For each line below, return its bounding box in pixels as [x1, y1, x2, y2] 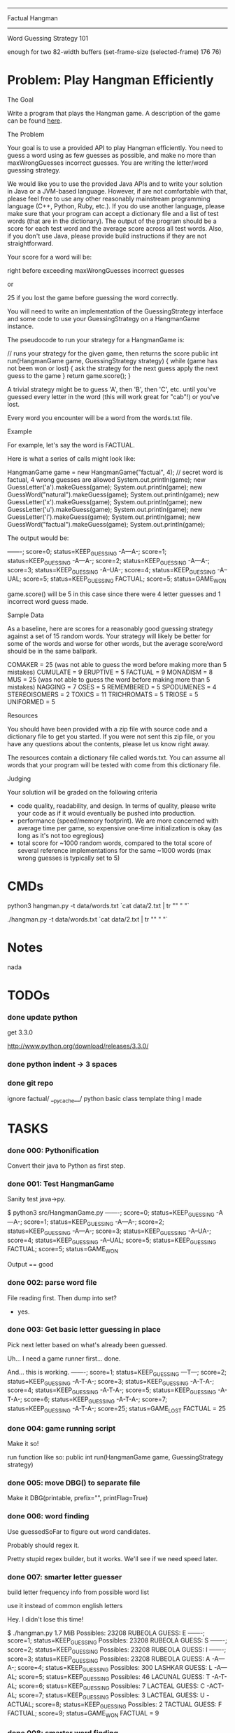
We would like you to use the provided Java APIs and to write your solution [7, 180, 222, 188]
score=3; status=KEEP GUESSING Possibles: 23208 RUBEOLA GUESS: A [7, 1654, 211, 1664]
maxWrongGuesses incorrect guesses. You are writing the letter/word [7, 159, 208, 167]
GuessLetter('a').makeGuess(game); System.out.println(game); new [7, 483, 203, 491]
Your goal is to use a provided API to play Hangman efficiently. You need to [7, 143, 224, 151]
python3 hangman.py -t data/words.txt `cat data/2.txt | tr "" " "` [7, 902, 190, 910]
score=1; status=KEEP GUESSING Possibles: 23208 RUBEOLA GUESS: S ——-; [7, 1636, 227, 1646]
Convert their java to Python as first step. [7, 1161, 126, 1170]
